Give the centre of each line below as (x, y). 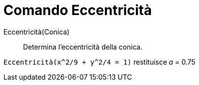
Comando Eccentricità (78, 10)
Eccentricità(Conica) (37, 32)
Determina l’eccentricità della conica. (83, 47)
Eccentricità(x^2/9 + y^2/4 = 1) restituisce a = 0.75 (99, 62)
